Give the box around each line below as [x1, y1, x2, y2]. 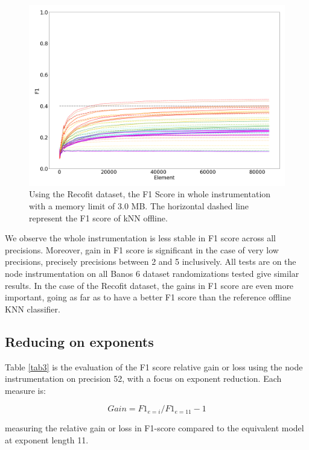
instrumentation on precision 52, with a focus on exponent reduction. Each [5, 372, 282, 385]
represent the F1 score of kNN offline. [29, 211, 168, 224]
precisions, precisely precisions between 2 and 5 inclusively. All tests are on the [5, 255, 296, 268]
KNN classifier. [5, 302, 60, 315]
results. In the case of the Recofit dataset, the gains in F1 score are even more [5, 279, 294, 291]
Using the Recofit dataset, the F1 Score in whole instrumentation [29, 188, 271, 200]
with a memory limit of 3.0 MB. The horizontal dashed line [29, 199, 249, 212]
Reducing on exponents [5, 332, 154, 350]
